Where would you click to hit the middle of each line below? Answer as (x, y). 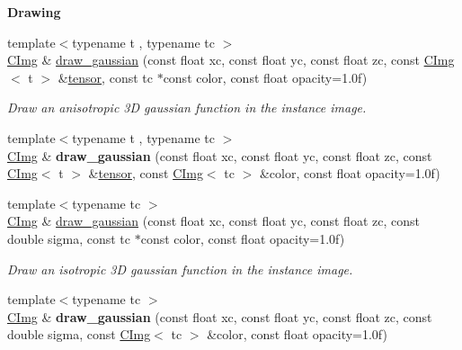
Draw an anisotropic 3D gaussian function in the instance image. (187, 108)
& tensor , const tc (105, 77)
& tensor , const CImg (146, 173)
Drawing (34, 12)
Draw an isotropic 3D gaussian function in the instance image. (180, 269)
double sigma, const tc (69, 238)
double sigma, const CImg (79, 334)
